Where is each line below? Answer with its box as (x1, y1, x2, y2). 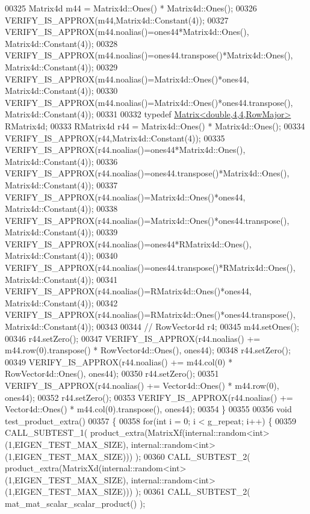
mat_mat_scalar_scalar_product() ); (5, 497, 146, 509)
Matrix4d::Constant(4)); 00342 (5, 296, 118, 309)
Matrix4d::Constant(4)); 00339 (5, 226, 118, 238)
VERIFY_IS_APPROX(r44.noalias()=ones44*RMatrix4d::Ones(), (5, 237, 252, 250)
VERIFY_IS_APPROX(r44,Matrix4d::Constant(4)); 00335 (5, 131, 225, 144)
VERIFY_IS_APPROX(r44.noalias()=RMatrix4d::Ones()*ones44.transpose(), (5, 308, 296, 321)
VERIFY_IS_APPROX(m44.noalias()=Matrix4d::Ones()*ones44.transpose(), (5, 96, 293, 108)
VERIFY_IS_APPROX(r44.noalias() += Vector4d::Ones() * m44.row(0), (5, 379, 279, 391)
